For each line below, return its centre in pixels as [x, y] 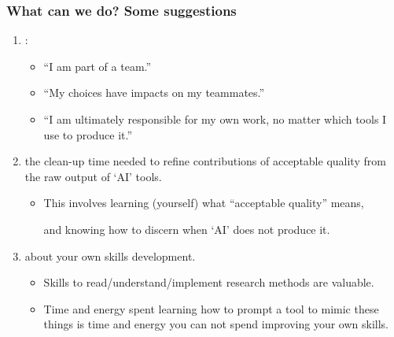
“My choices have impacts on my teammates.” [154, 93]
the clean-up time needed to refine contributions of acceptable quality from [205, 161]
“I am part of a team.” [98, 66]
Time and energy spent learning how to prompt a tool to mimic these [211, 308]
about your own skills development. [110, 256]
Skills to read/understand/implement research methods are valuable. [209, 282]
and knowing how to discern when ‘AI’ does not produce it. [187, 229]
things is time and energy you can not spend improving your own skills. [216, 324]
